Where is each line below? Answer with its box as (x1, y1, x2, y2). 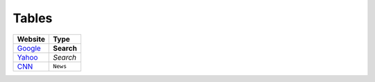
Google (17, 43, 41, 53)
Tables (12, 10, 53, 26)
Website (17, 34, 45, 44)
